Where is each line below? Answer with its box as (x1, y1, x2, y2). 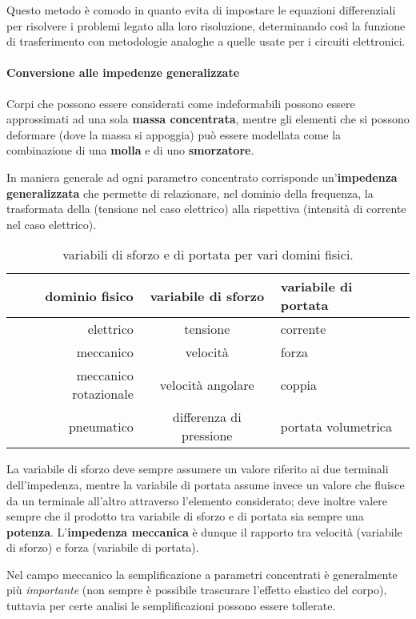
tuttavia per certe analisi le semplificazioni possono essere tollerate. (6, 597, 336, 614)
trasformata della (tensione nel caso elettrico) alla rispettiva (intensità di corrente (6, 200, 406, 217)
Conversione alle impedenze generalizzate (6, 64, 240, 81)
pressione (182, 426, 233, 445)
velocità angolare (159, 375, 254, 394)
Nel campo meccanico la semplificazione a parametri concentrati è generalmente (6, 565, 398, 582)
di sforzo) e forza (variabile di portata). (6, 539, 199, 556)
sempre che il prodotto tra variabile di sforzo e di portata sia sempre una (6, 508, 364, 525)
